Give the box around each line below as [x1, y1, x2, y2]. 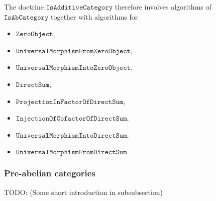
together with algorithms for [50, 11, 138, 22]
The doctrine [4, 2, 44, 12]
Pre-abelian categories [4, 167, 95, 179]
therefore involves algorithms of [115, 2, 211, 12]
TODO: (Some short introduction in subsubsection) [4, 186, 163, 197]
